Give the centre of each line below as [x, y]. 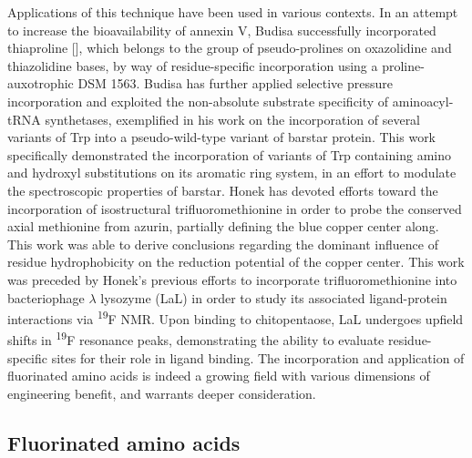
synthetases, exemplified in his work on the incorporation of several [233, 119]
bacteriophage [46, 297]
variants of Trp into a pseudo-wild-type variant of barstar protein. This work [222, 137]
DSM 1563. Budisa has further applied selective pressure [235, 83]
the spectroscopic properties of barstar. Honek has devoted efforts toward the [223, 190]
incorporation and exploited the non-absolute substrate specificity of [198, 101]
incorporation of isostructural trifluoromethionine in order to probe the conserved [235, 208]
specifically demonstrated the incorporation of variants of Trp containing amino [229, 154]
